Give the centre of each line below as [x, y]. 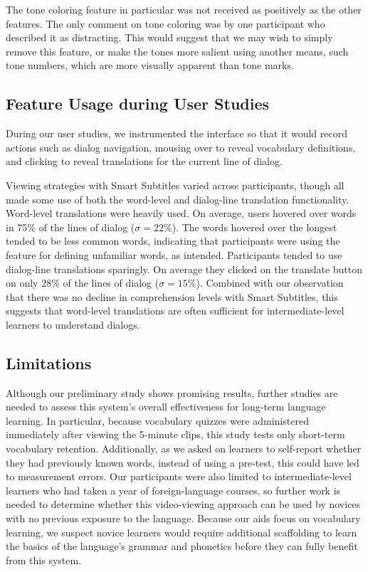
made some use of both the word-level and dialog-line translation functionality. [178, 199]
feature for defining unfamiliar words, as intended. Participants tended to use [174, 254]
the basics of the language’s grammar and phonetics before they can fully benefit [182, 546]
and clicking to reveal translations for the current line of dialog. [144, 161]
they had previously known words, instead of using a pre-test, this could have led [183, 462]
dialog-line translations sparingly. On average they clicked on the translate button [184, 269]
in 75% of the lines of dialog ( [70, 227]
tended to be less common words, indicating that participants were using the [173, 241]
